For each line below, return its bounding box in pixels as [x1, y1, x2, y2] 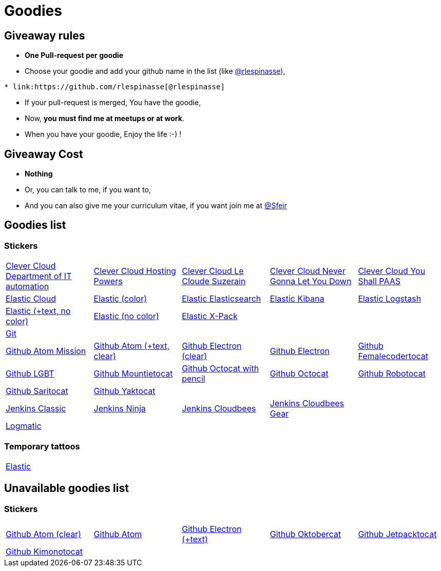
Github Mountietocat [93, 368, 173, 379]
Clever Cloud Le [182, 266, 244, 277]
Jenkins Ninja [93, 403, 146, 414]
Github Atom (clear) [6, 529, 82, 540]
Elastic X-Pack [182, 311, 238, 322]
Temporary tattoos [4, 441, 80, 451]
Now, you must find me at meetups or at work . [25, 114, 184, 123]
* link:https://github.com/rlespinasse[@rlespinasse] [4, 83, 225, 91]
